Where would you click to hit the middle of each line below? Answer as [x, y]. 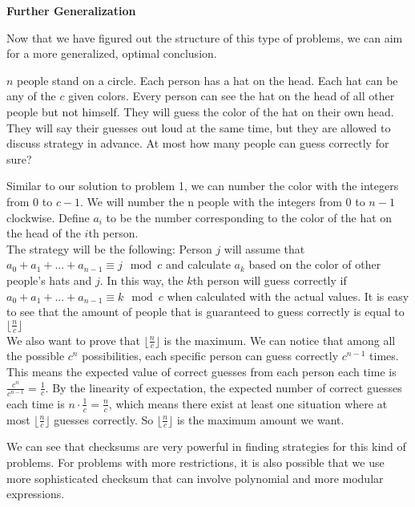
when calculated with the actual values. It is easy [288, 296]
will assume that [264, 248]
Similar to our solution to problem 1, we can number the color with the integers [203, 186]
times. [384, 356]
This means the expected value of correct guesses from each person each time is [201, 371]
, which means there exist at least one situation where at [248, 403]
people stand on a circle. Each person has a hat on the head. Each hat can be [207, 80]
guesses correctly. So [104, 419]
